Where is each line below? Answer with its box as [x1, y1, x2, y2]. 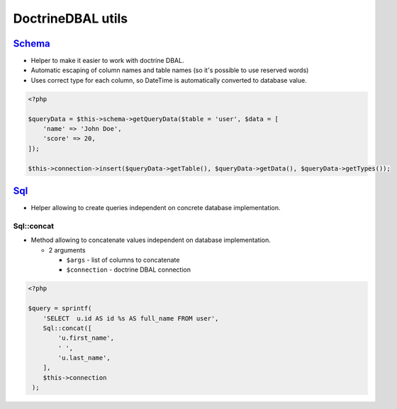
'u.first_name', [57, 334, 115, 342]
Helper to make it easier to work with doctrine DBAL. [30, 57, 184, 65]
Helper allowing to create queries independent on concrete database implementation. [30, 204, 281, 212]
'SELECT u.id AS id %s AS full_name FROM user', [43, 314, 219, 322]
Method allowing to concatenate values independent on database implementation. [30, 236, 271, 244]
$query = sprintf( [28, 304, 92, 313]
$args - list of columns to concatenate [66, 255, 180, 264]
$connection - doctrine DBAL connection [66, 265, 191, 274]
